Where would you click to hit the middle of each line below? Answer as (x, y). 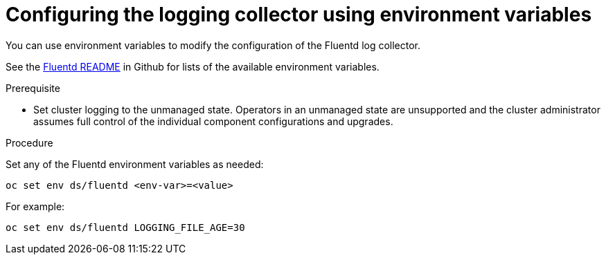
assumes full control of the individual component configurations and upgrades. (213, 121)
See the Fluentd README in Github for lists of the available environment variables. (193, 66)
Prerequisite (33, 88)
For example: (35, 206)
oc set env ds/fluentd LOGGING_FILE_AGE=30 (125, 227)
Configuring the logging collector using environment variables (299, 15)
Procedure (29, 142)
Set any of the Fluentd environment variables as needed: (135, 164)
